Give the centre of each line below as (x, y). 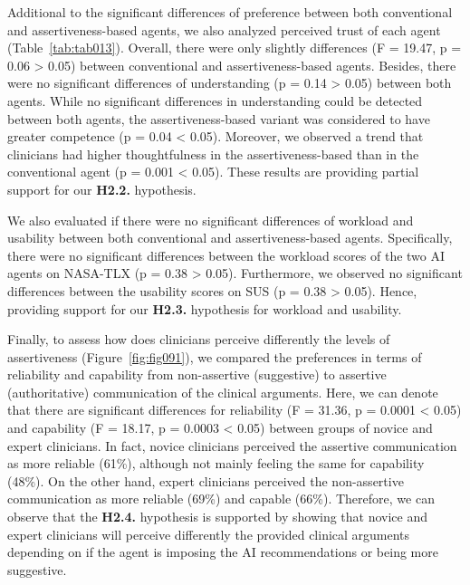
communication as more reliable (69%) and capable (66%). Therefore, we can (221, 499)
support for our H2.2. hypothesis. (102, 189)
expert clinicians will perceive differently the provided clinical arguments (209, 534)
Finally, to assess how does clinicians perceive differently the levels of (199, 339)
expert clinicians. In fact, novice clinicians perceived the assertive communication (232, 445)
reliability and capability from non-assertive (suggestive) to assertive (197, 374)
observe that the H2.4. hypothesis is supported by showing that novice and (218, 517)
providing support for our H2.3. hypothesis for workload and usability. (205, 308)
